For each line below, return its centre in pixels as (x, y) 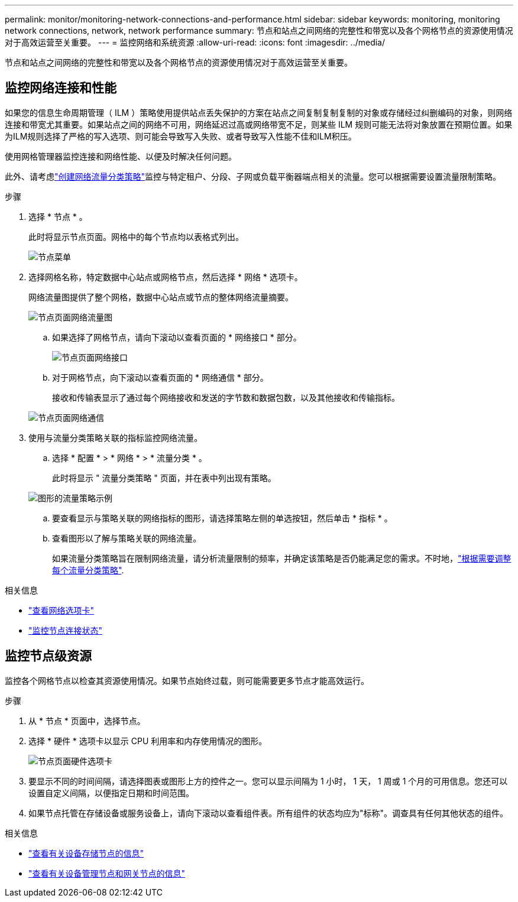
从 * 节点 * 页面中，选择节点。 (87, 721)
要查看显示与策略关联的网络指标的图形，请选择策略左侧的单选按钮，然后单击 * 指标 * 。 (222, 518)
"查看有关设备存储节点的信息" (86, 853)
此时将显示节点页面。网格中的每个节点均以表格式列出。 (136, 236)
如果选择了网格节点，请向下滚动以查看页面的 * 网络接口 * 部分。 (177, 337)
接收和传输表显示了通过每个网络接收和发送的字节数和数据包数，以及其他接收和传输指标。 (226, 397)
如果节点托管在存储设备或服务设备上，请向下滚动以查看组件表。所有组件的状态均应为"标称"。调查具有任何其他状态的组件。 (268, 813)
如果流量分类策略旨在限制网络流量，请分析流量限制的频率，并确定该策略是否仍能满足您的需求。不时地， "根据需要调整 (282, 558)
